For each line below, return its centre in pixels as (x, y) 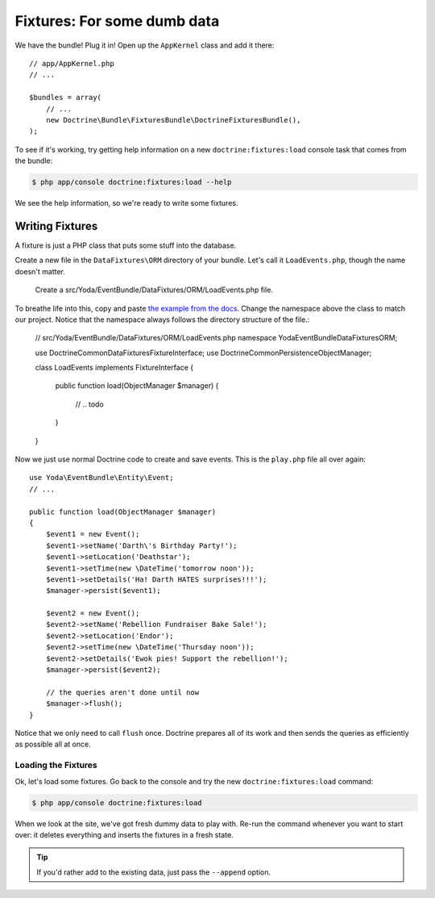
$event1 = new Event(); (93, 534)
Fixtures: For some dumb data (117, 21)
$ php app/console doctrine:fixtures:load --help (132, 182)
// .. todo (89, 404)
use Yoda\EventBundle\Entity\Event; (101, 478)
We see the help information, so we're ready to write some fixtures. (126, 203)
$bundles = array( (66, 98)
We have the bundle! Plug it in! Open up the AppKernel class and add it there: (145, 45)
